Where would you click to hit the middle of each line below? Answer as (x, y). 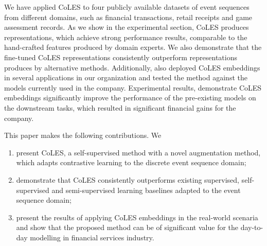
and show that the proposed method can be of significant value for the (127, 227)
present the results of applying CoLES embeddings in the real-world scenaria (137, 217)
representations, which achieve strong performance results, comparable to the (126, 37)
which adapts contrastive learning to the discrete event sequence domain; (131, 162)
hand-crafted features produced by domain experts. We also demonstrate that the (133, 47)
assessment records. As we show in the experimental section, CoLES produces (127, 27)
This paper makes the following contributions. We (83, 135)
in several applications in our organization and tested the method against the (126, 77)
